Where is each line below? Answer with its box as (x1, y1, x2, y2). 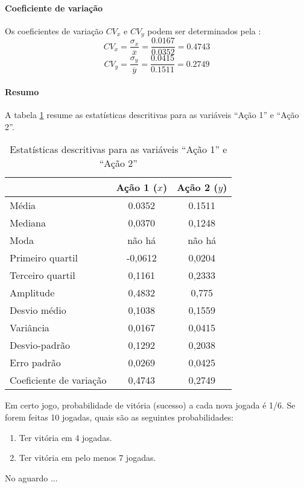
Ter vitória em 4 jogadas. (19, 431, 112, 443)
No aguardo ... (5, 471, 58, 484)
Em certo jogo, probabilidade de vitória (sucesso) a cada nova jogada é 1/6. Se (5, 399, 296, 411)
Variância (10, 321, 49, 335)
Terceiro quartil (10, 268, 75, 283)
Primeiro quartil (10, 251, 78, 265)
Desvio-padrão (10, 338, 70, 352)
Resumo (5, 85, 39, 98)
